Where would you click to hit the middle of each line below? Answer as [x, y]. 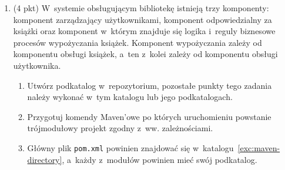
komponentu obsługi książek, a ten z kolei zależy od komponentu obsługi [145, 54]
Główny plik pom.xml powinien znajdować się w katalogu [130, 147]
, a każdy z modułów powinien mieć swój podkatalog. [160, 159]
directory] [45, 159]
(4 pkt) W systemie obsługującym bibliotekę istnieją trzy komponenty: [141, 8]
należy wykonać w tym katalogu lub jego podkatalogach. [130, 97]
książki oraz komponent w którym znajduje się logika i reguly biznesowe [144, 31]
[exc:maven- [259, 147]
